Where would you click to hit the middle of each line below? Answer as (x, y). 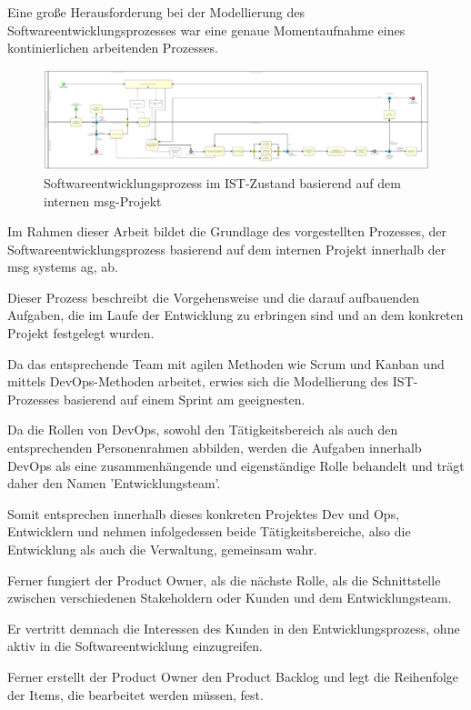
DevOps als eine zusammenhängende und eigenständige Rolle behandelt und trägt (236, 465)
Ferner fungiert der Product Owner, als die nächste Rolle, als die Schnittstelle (224, 580)
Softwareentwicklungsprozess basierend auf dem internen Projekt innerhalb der (227, 249)
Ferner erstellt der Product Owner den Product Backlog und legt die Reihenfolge (233, 676)
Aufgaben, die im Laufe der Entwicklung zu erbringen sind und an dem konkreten (235, 315)
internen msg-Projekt (103, 200)
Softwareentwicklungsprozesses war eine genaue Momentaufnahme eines (206, 30)
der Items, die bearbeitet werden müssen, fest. (135, 694)
